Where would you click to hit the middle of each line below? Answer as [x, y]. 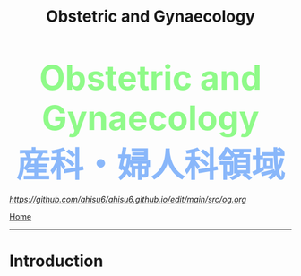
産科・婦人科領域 [150, 165]
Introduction [56, 261]
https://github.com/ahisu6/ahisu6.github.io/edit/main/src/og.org [128, 200]
